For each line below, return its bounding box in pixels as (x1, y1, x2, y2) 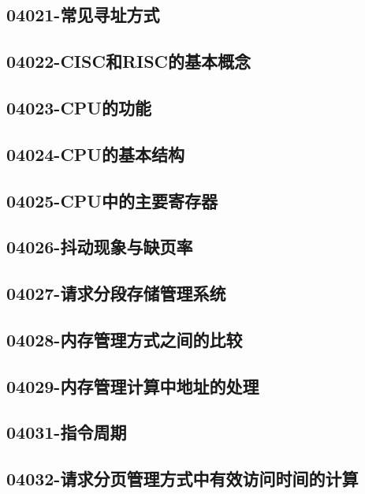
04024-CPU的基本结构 (6, 141, 184, 166)
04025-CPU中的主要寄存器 (6, 188, 218, 212)
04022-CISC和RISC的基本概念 (6, 49, 251, 73)
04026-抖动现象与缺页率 (6, 234, 193, 259)
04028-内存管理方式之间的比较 (6, 327, 243, 351)
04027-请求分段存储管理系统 (6, 281, 226, 305)
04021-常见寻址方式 (6, 2, 160, 27)
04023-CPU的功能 (6, 95, 151, 119)
